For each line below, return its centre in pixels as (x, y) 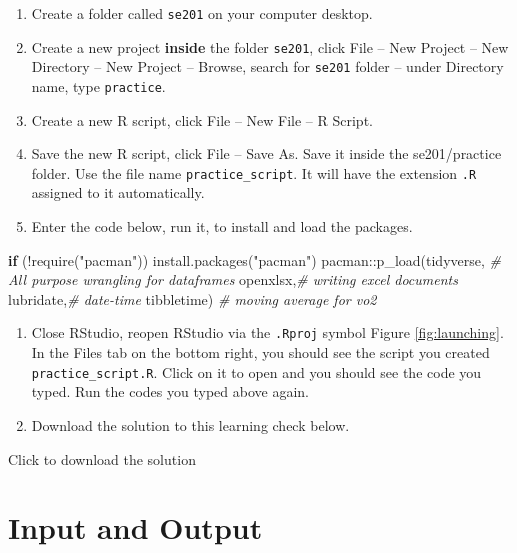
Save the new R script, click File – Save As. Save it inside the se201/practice (266, 153)
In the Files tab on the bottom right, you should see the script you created (260, 352)
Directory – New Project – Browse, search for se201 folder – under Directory (267, 66)
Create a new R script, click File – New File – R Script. (202, 119)
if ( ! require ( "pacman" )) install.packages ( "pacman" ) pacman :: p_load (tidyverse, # (254, 259)
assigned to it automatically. (118, 192)
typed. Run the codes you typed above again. (170, 391)
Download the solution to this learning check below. (190, 424)
